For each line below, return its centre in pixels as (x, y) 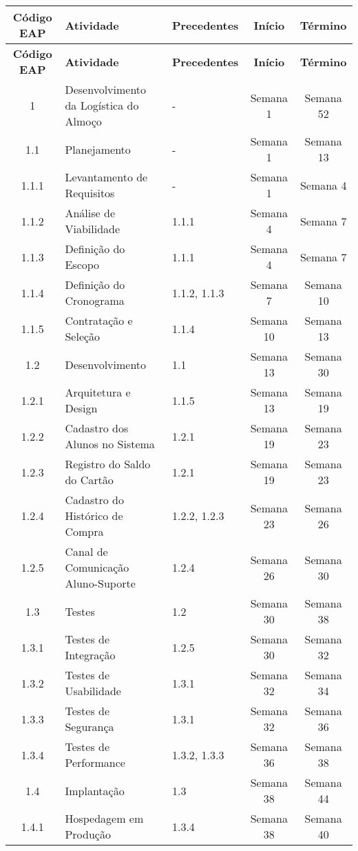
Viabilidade (93, 229)
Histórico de (94, 515)
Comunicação (97, 567)
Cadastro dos (97, 428)
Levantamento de (106, 177)
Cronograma (95, 300)
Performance (95, 762)
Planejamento (98, 149)
